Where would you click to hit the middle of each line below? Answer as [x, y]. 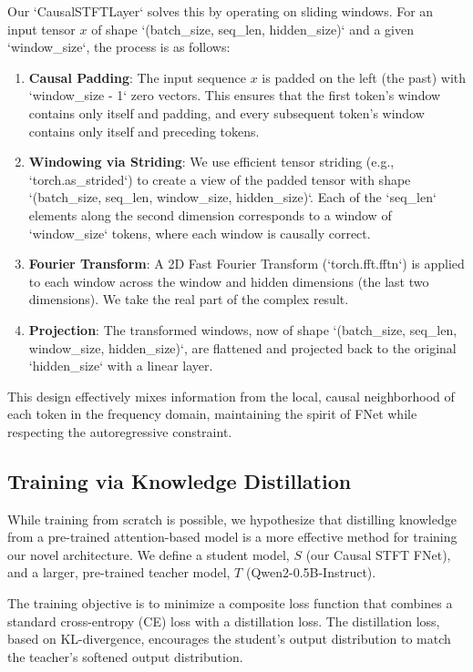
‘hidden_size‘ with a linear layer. [121, 366]
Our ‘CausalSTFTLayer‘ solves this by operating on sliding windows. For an [221, 11]
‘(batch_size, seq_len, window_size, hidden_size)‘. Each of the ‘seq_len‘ [232, 197]
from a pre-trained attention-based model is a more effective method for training [232, 537]
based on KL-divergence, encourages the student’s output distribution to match [229, 639]
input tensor [41, 29]
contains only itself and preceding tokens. [144, 131]
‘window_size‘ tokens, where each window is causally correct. [200, 233]
